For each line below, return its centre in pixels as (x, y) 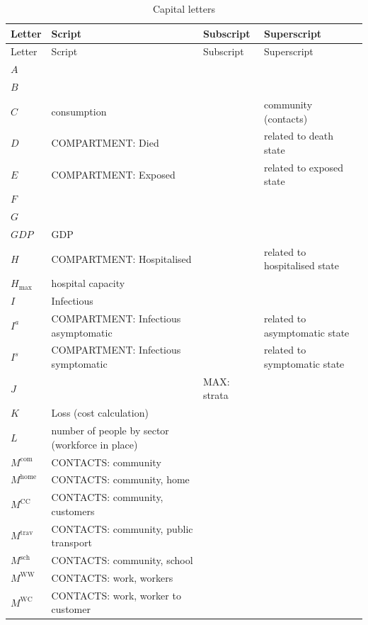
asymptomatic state (307, 332)
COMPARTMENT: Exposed (113, 174)
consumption (79, 111)
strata (215, 395)
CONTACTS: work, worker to (116, 595)
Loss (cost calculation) (100, 413)
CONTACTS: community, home (120, 479)
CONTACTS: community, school (122, 560)
